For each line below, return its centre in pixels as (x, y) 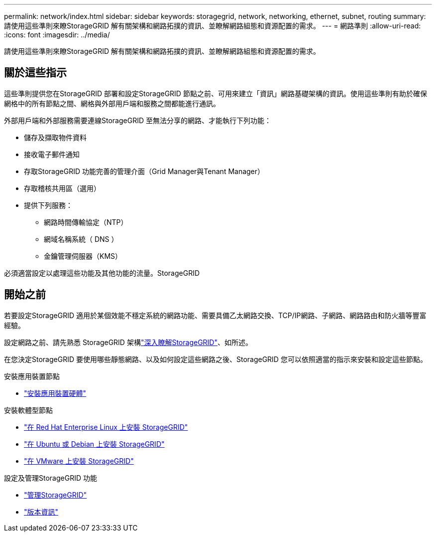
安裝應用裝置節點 (32, 376)
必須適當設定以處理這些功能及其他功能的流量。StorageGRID (102, 273)
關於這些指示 (35, 73)
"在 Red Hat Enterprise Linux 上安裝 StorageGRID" (106, 427)
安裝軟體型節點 (28, 410)
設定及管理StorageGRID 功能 (51, 478)
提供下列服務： (48, 205)
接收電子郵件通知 (52, 154)
